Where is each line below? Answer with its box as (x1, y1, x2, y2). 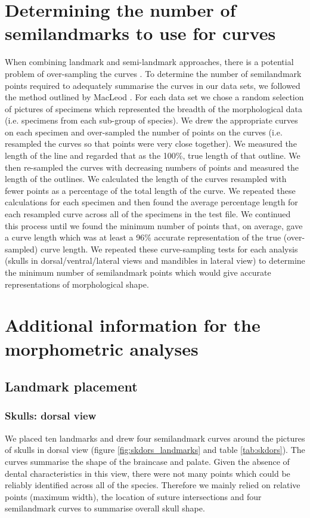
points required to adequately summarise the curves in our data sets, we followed (5, 79, 300, 91)
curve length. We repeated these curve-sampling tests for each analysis (40, 242, 298, 255)
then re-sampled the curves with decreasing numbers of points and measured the (5, 161, 299, 173)
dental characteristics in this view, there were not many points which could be (5, 467, 290, 479)
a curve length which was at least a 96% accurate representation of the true (5, 231, 281, 243)
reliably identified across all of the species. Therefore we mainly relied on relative (5, 479, 300, 491)
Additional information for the (5, 313, 261, 337)
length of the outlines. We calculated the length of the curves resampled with (5, 172, 287, 185)
